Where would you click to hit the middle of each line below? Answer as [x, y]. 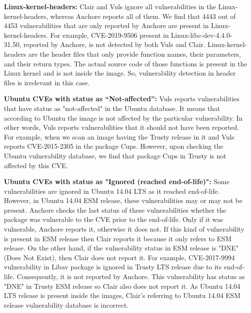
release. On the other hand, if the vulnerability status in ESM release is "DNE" [121, 248]
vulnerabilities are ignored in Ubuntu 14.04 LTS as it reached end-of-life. [112, 191]
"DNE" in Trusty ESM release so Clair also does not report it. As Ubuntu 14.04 [122, 286]
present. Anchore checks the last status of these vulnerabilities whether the [115, 210]
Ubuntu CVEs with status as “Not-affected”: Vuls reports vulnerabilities [122, 99]
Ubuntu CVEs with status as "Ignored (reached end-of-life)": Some [117, 181]
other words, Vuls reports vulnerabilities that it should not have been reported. [122, 127]
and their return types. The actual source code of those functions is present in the [125, 63]
